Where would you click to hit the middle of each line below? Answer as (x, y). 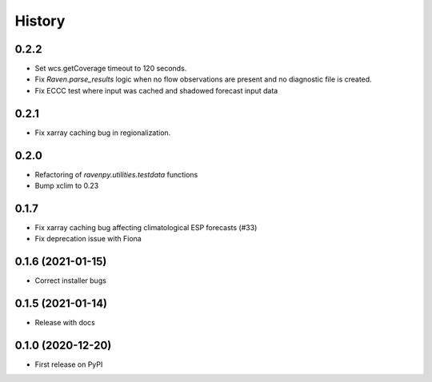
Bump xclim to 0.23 (67, 186)
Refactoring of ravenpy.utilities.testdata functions (116, 174)
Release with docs (65, 323)
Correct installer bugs (71, 281)
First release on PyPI (69, 364)
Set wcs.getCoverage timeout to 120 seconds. (111, 69)
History (40, 21)
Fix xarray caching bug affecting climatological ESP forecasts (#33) (146, 227)
